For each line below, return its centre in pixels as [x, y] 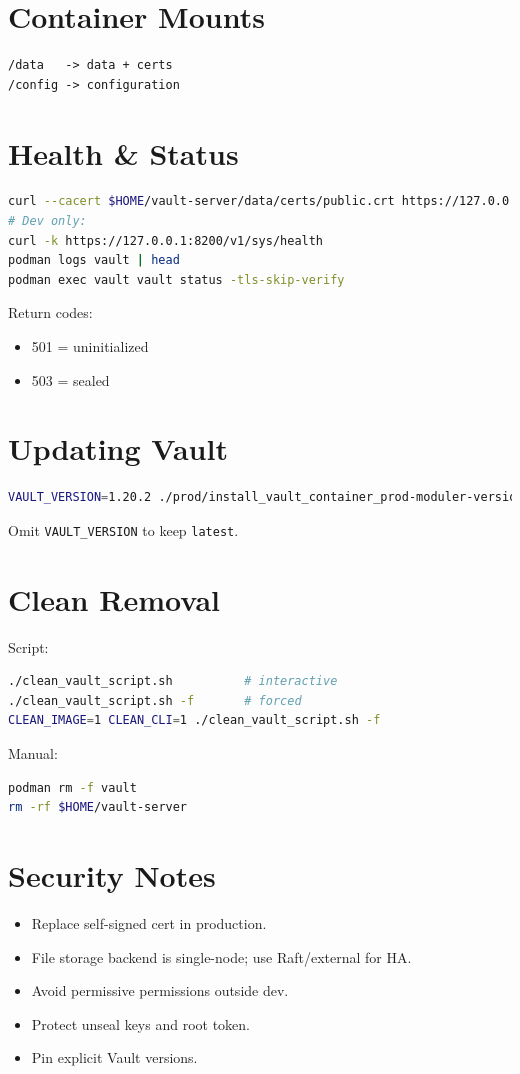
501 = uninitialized [90, 346]
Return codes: [50, 312]
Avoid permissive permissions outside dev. [160, 990]
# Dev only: [47, 221]
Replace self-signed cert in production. [149, 922]
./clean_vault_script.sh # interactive [173, 681]
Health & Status [123, 152]
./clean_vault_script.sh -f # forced [155, 700]
